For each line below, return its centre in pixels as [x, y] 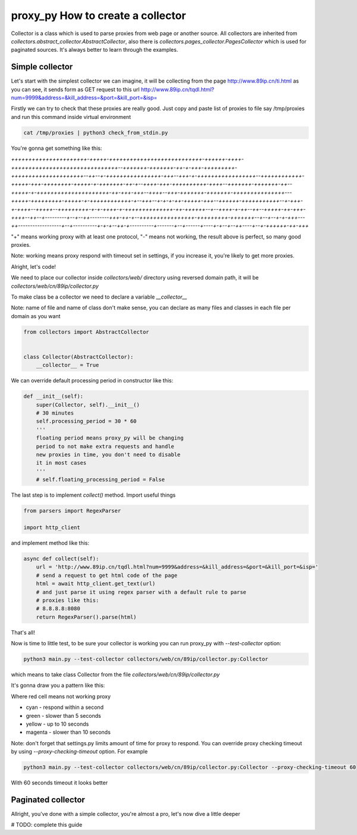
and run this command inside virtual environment [71, 117]
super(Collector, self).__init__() [88, 405]
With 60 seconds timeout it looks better [59, 783]
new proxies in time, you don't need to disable [108, 455]
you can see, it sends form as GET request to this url [75, 89]
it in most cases [61, 463]
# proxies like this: [68, 600]
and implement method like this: [50, 543]
